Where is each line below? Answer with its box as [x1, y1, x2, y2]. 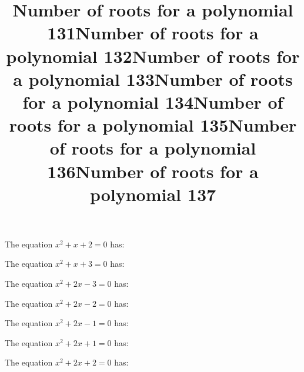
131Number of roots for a [47, 21, 259, 45]
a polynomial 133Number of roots [13, 66, 293, 91]
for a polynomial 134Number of [22, 89, 283, 113]
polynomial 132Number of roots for [6, 43, 300, 68]
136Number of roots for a [47, 159, 259, 183]
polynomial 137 [89, 182, 216, 206]
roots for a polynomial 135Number [9, 113, 297, 137]
